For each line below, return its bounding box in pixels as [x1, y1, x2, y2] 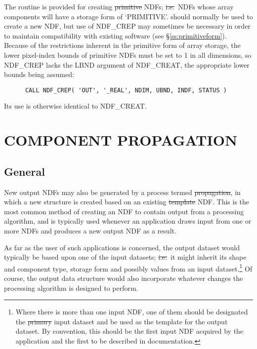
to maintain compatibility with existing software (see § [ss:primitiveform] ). [4, 30, 227, 40]
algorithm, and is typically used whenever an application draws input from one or [4, 216, 252, 226]
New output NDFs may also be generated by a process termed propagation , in [4, 187, 241, 197]
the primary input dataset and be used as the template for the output [15, 316, 228, 326]
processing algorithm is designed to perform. [4, 282, 138, 293]
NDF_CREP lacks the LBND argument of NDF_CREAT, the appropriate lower [4, 59, 250, 70]
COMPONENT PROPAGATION [4, 130, 238, 150]
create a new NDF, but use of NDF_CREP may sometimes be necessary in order [4, 21, 251, 31]
